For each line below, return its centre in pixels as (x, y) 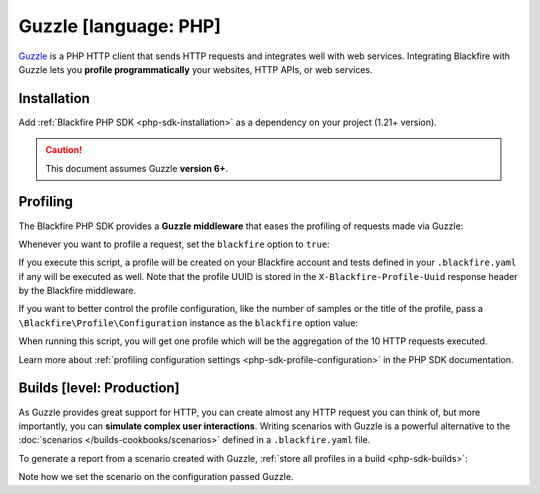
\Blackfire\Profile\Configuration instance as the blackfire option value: (188, 322)
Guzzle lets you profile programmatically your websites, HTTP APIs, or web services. (195, 69)
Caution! (64, 150)
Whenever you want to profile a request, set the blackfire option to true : (174, 244)
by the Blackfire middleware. (77, 291)
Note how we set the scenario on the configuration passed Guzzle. (156, 477)
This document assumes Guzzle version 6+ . (137, 168)
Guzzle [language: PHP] (120, 26)
